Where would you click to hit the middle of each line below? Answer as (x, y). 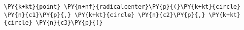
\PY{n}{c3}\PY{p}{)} (69, 23)
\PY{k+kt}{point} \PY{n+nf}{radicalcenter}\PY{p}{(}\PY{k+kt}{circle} (122, 7)
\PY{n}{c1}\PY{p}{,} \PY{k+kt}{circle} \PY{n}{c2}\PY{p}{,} (105, 15)
